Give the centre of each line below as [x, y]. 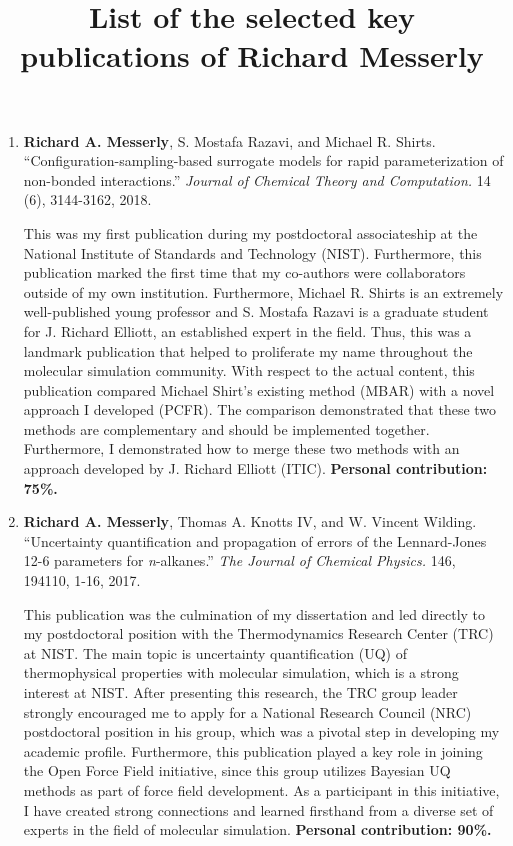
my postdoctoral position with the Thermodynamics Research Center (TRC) [258, 633]
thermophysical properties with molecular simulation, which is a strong [241, 672]
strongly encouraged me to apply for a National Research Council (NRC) [247, 711]
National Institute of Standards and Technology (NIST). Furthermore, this [252, 252]
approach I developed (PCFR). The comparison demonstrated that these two [260, 409]
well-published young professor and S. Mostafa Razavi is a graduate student [256, 311]
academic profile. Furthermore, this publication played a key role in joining [253, 750]
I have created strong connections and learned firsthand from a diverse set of [258, 809]
